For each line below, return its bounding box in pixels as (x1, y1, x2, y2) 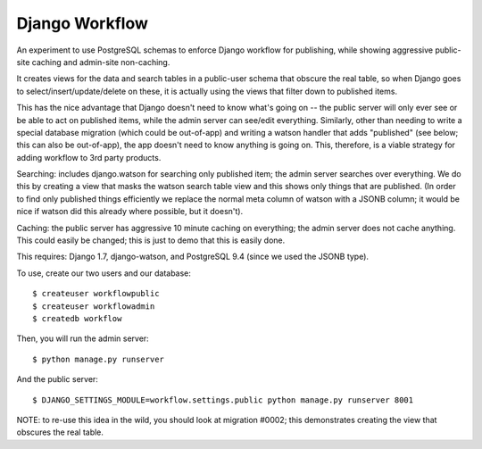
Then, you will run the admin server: (16, 333, 149, 344)
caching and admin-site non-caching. (31, 56, 170, 67)
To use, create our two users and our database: (16, 268, 192, 279)
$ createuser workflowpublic (32, 288, 160, 299)
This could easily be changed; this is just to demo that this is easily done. (16, 235, 286, 245)
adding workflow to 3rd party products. (16, 152, 162, 162)
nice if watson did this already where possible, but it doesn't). (16, 206, 244, 217)
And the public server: (16, 374, 98, 385)
